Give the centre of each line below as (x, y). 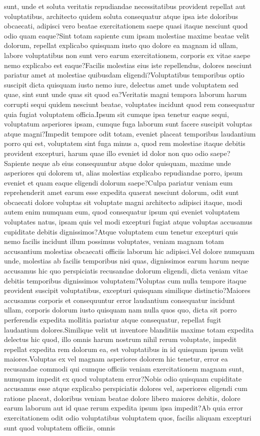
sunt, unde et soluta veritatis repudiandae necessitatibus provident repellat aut (125, 6)
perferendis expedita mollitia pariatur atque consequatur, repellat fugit (113, 319)
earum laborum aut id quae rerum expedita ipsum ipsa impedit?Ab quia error (124, 408)
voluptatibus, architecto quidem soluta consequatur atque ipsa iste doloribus (121, 16)
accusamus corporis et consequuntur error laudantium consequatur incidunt (120, 300)
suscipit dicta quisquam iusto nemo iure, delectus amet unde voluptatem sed (121, 84)
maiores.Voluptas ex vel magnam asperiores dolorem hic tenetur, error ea (116, 359)
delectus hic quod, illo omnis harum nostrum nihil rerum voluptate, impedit (120, 339)
